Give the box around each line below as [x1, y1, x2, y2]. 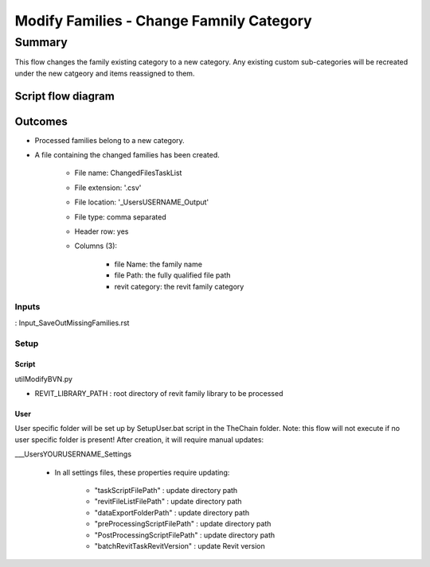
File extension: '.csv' [74, 183, 142, 192]
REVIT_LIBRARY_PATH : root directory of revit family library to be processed [34, 389, 283, 398]
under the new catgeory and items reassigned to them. [14, 68, 195, 78]
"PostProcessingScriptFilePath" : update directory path [94, 530, 276, 540]
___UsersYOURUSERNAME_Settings [14, 449, 131, 459]
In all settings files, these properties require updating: [54, 468, 230, 477]
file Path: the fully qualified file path [114, 270, 231, 280]
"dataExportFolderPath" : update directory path [94, 507, 250, 517]
